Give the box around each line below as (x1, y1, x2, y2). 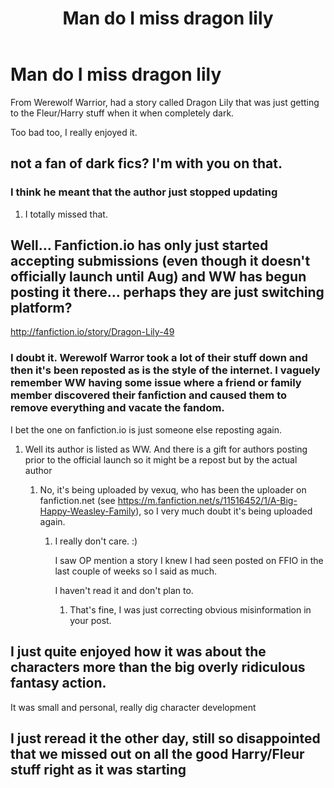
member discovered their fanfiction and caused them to (10, 388, 288, 402)
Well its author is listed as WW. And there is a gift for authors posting (24, 443, 308, 455)
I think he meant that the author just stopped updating (10, 185, 278, 199)
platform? (10, 300, 73, 317)
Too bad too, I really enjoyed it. (10, 126, 138, 138)
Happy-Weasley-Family (39, 505, 137, 517)
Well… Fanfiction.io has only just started (10, 237, 269, 254)
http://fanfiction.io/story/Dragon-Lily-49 (10, 326, 175, 338)
